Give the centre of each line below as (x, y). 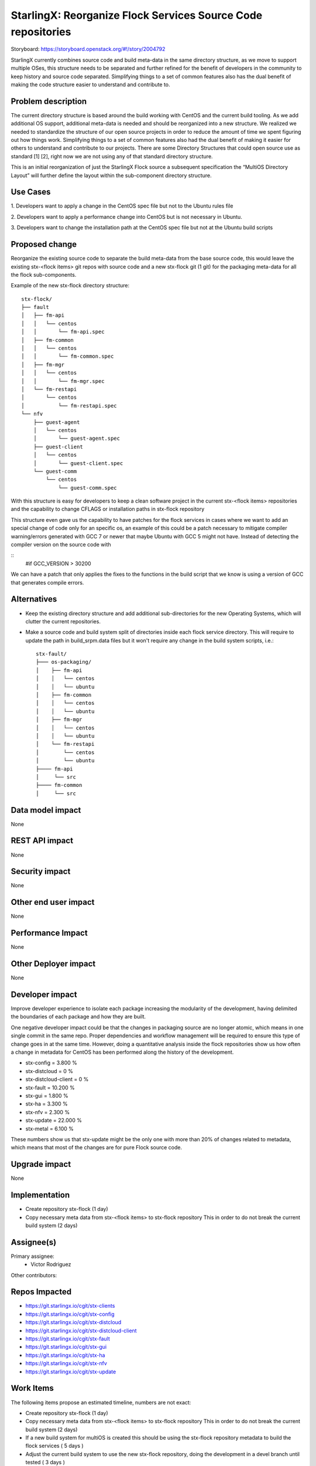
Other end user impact (53, 902)
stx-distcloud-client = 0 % (57, 1080)
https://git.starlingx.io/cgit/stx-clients (70, 1306)
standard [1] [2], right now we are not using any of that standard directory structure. (112, 156)
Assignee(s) (34, 1242)
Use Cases (31, 192)
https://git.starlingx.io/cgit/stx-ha (65, 1355)
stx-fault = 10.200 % (50, 1087)
